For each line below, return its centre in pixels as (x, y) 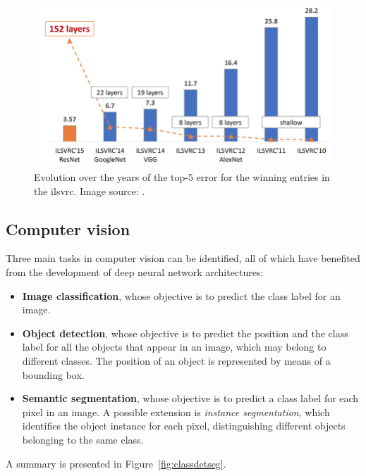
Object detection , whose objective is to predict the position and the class (185, 333)
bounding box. (53, 374)
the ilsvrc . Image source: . (90, 190)
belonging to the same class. (83, 439)
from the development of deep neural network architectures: (135, 272)
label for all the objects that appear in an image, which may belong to (174, 347)
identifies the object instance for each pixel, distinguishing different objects (184, 426)
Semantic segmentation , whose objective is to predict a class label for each (190, 398)
